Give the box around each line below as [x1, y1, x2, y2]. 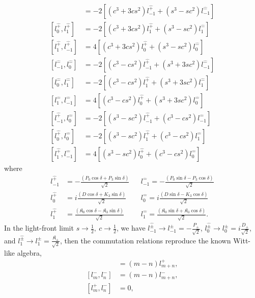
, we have [116, 222, 146, 233]
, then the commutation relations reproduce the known [60, 235, 231, 245]
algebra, [17, 247, 42, 258]
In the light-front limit [4, 222, 74, 233]
